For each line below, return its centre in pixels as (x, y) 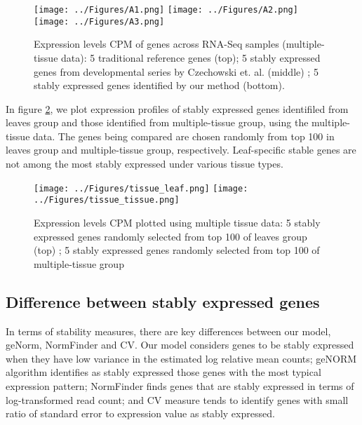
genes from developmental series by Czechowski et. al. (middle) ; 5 (176, 71)
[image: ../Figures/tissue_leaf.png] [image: (141, 188)
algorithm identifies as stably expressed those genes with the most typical (163, 372)
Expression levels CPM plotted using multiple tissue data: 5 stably (177, 222)
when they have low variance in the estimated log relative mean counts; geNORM (181, 358)
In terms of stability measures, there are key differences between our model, (168, 331)
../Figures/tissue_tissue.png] (107, 200)
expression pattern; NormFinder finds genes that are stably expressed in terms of (180, 385)
